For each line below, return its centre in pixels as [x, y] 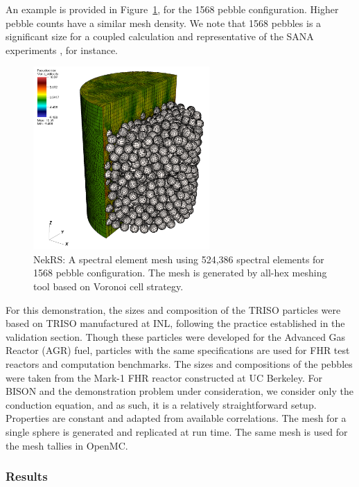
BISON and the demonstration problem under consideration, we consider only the [179, 391]
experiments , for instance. [62, 50]
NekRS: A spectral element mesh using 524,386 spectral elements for [179, 259]
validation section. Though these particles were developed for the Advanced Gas [176, 336]
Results [27, 476]
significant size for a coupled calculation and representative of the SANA [160, 36]
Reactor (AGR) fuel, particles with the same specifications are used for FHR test [178, 350]
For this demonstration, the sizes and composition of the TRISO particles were [173, 309]
